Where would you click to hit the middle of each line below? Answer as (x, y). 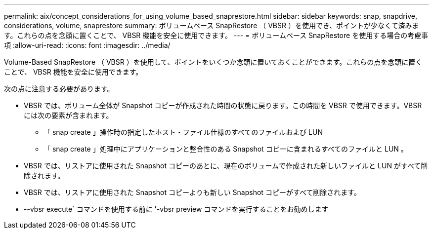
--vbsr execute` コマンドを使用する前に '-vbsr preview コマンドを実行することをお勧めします (176, 209)
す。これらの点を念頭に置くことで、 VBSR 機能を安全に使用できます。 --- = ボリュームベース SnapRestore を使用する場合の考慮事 (216, 35)
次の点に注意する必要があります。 (59, 89)
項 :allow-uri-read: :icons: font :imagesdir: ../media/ (87, 45)
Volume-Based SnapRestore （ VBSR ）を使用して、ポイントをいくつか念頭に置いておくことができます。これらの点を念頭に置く (213, 62)
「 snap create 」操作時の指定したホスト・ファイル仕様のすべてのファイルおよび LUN (183, 132)
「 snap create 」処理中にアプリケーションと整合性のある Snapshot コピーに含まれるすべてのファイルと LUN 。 (226, 149)
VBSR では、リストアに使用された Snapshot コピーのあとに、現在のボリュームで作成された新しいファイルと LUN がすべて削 (226, 166)
